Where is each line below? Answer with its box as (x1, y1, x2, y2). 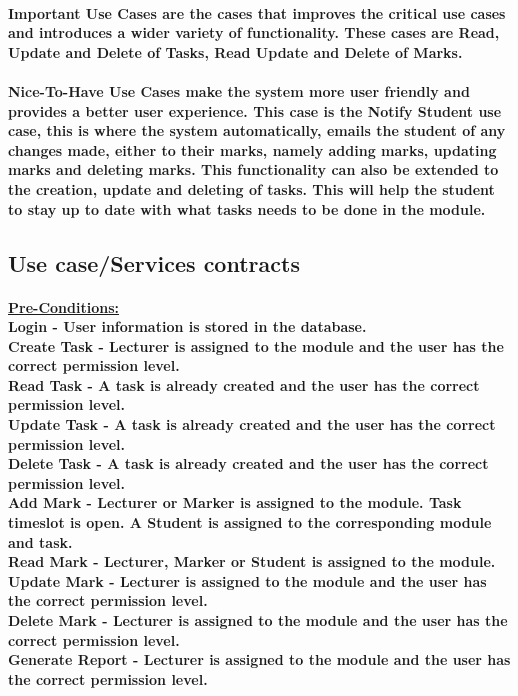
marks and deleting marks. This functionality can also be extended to (8, 159, 499, 180)
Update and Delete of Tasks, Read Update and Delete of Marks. (8, 41, 463, 62)
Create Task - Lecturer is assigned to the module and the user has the (8, 335, 504, 356)
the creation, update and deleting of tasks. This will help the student (8, 178, 495, 199)
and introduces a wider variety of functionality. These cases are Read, (8, 22, 500, 43)
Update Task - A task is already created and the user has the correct (8, 414, 496, 435)
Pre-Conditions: (8, 296, 119, 317)
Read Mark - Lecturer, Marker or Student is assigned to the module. (8, 551, 496, 572)
